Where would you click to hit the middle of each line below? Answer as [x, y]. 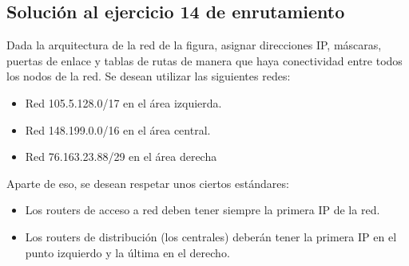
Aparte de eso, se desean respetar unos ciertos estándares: [148, 183]
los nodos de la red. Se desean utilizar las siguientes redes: [149, 76]
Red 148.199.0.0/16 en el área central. [118, 129]
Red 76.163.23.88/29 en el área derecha [121, 156]
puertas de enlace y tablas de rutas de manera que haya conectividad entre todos [204, 60]
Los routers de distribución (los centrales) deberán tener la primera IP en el [211, 236]
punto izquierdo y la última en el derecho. [127, 252]
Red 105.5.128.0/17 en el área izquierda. [123, 102]
